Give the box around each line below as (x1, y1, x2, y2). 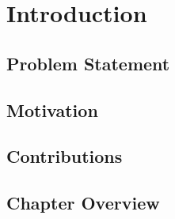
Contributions (6, 144, 123, 168)
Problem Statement (6, 51, 170, 75)
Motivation (6, 97, 98, 122)
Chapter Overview (6, 191, 160, 215)
